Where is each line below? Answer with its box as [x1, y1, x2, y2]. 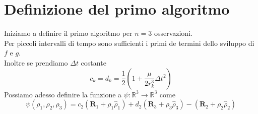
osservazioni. [154, 28, 192, 38]
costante [81, 57, 106, 68]
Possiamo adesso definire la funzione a [4, 89, 122, 99]
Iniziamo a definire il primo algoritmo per [4, 28, 133, 38]
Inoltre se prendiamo [4, 57, 68, 68]
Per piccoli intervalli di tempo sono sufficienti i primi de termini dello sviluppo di [4, 37, 254, 48]
